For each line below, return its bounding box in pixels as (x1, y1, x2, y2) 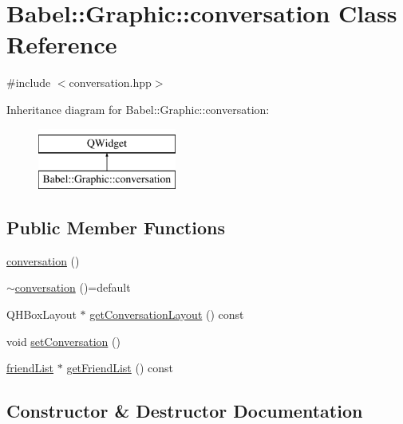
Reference (6, 28, 117, 61)
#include (6, 74, 51, 91)
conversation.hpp (69, 74, 152, 91)
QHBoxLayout (6, 306, 77, 323)
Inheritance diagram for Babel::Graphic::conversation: (6, 100, 270, 117)
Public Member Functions (6, 215, 225, 240)
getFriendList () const (66, 359, 174, 376)
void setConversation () (6, 332, 121, 349)
